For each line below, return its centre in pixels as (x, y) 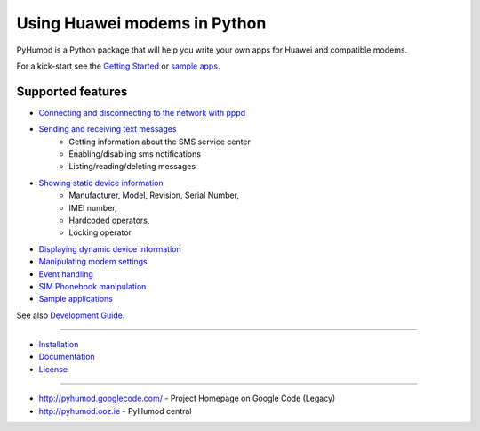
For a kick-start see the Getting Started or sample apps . (118, 66)
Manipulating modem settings (93, 262)
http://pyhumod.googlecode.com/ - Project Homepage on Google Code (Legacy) (187, 398)
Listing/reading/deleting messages (132, 167)
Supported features (72, 91)
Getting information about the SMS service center (160, 142)
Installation (59, 345)
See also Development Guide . (71, 315)
